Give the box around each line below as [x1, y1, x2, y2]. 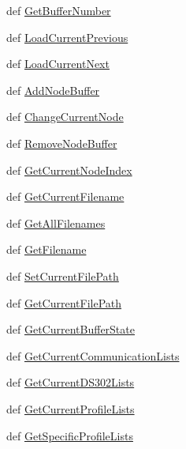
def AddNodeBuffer [6, 81, 100, 98]
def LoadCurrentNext [6, 55, 110, 72]
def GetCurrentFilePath [6, 294, 122, 311]
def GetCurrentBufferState [6, 321, 135, 338]
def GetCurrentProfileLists [6, 400, 135, 417]
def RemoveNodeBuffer [6, 134, 117, 151]
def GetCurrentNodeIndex [6, 161, 132, 178]
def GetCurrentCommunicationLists [6, 347, 180, 364]
